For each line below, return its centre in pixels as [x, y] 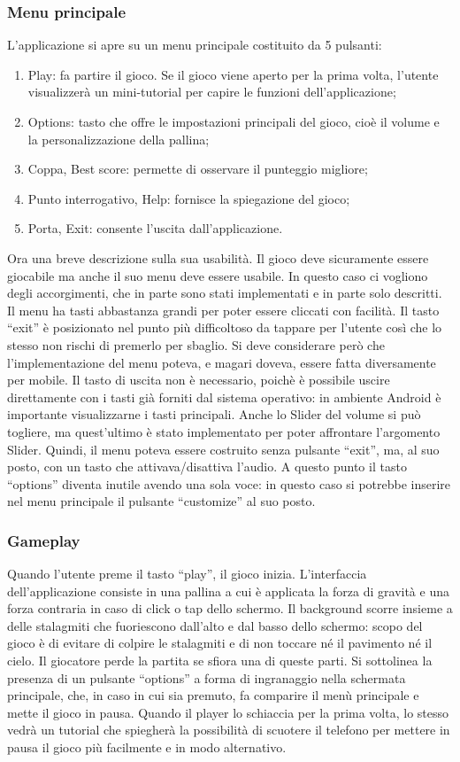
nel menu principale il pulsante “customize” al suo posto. [161, 501]
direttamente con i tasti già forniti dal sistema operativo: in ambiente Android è [224, 397]
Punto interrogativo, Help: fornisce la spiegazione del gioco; [189, 198]
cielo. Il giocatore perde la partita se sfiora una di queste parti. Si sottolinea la [220, 661]
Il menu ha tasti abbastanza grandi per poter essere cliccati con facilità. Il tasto [223, 310]
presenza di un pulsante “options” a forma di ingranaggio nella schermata [207, 677]
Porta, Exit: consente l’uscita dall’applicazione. [155, 228]
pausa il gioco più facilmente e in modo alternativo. [147, 747]
